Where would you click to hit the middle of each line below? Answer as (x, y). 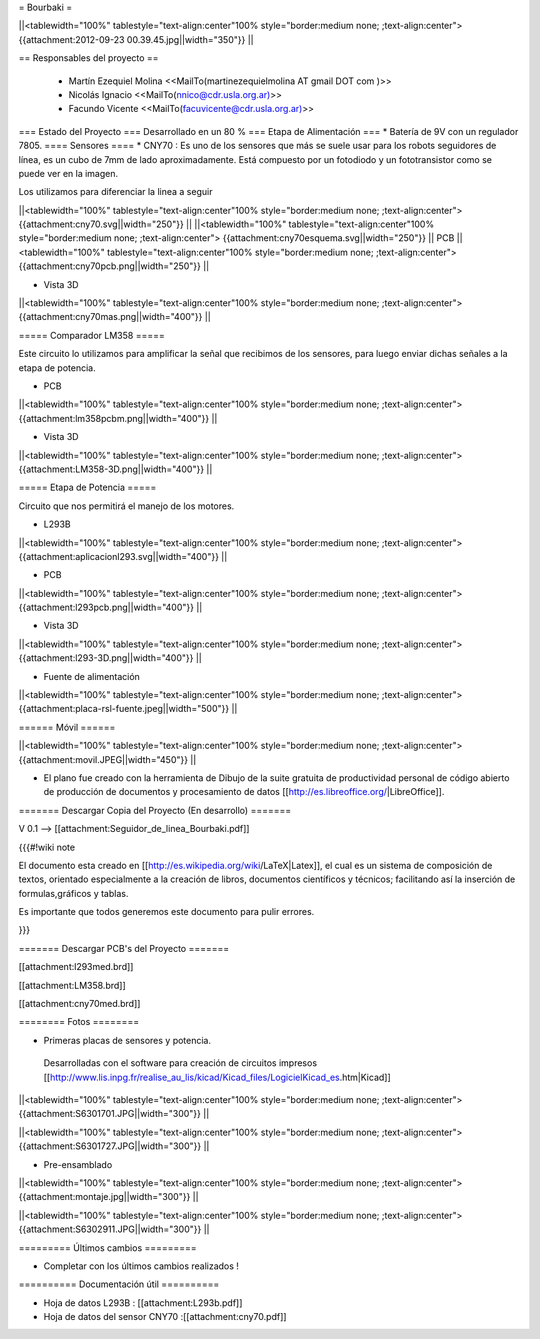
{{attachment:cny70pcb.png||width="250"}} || (114, 266)
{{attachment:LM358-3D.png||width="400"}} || (115, 469)
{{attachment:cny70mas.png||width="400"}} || (115, 317)
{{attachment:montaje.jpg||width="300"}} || (108, 1197)
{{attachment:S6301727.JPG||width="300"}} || (114, 1146)
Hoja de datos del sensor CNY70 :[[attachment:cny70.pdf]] (165, 1317)
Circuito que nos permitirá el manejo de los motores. (126, 506)
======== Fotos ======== (79, 1022)
